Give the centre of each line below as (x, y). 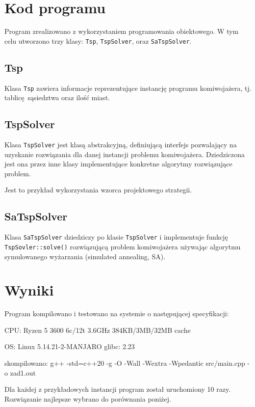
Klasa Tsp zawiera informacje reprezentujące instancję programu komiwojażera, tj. (128, 88)
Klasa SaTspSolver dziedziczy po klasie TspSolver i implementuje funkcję (116, 237)
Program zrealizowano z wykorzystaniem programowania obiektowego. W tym (122, 31)
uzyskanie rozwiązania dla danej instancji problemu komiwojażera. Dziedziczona (125, 154)
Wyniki (29, 290)
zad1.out (23, 372)
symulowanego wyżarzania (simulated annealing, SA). (85, 256)
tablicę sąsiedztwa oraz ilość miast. (57, 97)
